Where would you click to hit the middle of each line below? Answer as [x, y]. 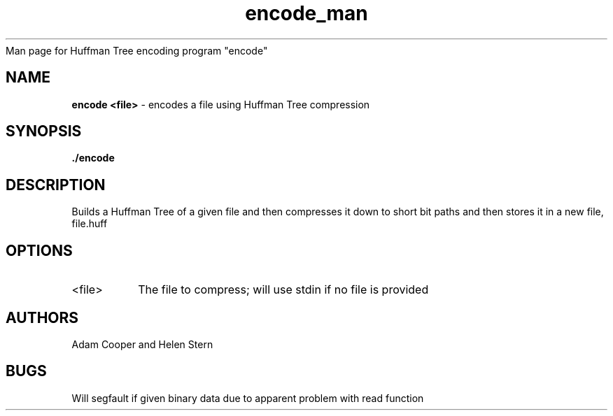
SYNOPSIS [44, 131]
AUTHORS [42, 317]
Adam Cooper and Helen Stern [142, 344]
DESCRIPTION [56, 185]
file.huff [90, 224]
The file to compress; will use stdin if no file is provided [283, 290]
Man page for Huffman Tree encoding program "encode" [137, 50]
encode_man [306, 13]
